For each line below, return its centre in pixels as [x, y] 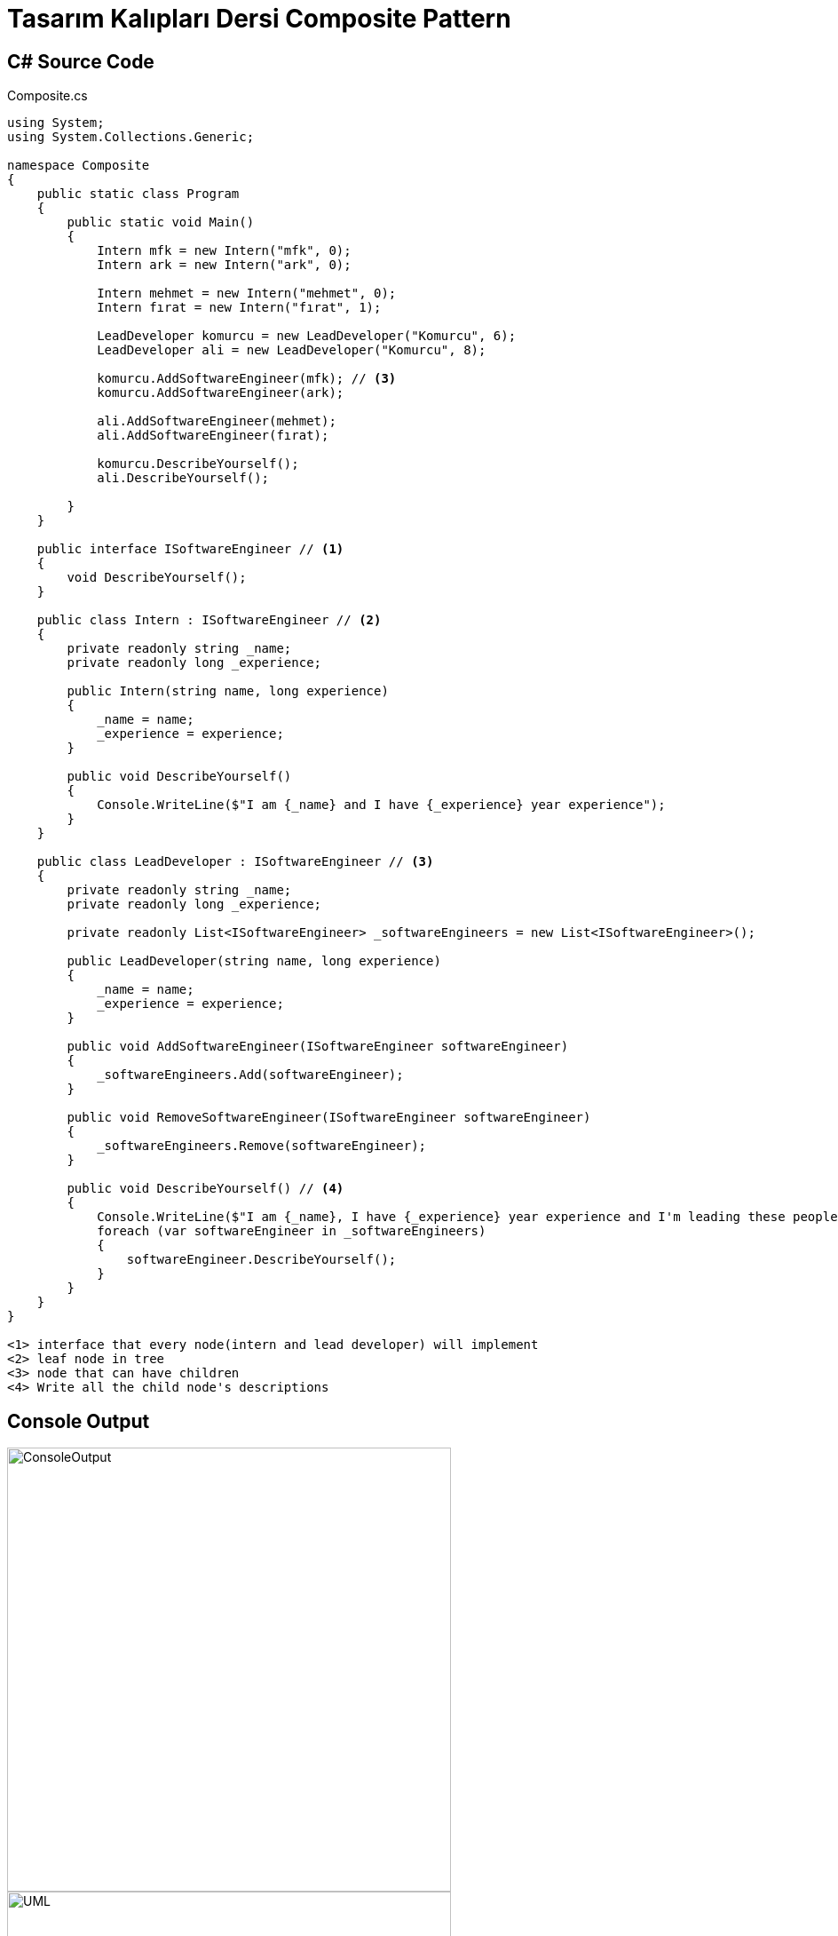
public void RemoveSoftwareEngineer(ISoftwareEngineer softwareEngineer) [329, 1118]
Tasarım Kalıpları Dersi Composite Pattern [259, 19]
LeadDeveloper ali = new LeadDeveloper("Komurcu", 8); [292, 350]
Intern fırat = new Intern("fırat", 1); [239, 308]
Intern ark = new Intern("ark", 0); [224, 265]
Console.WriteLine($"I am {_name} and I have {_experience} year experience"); [381, 805]
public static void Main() [161, 222]
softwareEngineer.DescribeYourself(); [261, 1260]
